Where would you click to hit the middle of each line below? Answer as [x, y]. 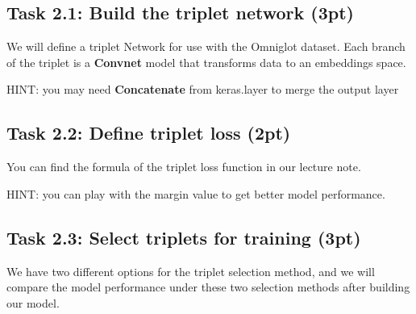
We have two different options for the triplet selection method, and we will [191, 271]
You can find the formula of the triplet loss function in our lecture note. [184, 167]
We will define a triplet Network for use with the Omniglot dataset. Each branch [206, 46]
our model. [33, 302]
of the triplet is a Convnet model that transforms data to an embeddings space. [206, 62]
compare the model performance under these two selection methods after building [208, 287]
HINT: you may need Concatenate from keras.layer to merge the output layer [203, 89]
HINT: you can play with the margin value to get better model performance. [196, 193]
